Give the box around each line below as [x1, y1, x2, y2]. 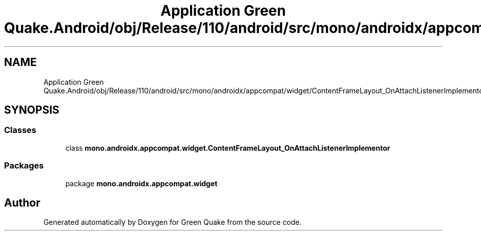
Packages [4, 160, 44, 171]
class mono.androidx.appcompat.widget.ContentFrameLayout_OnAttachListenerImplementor [65, 143, 390, 152]
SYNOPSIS [4, 104, 60, 117]
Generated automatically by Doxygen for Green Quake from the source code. [43, 218, 302, 227]
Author [4, 196, 40, 209]
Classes [4, 125, 37, 136]
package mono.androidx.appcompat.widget [65, 179, 218, 188]
